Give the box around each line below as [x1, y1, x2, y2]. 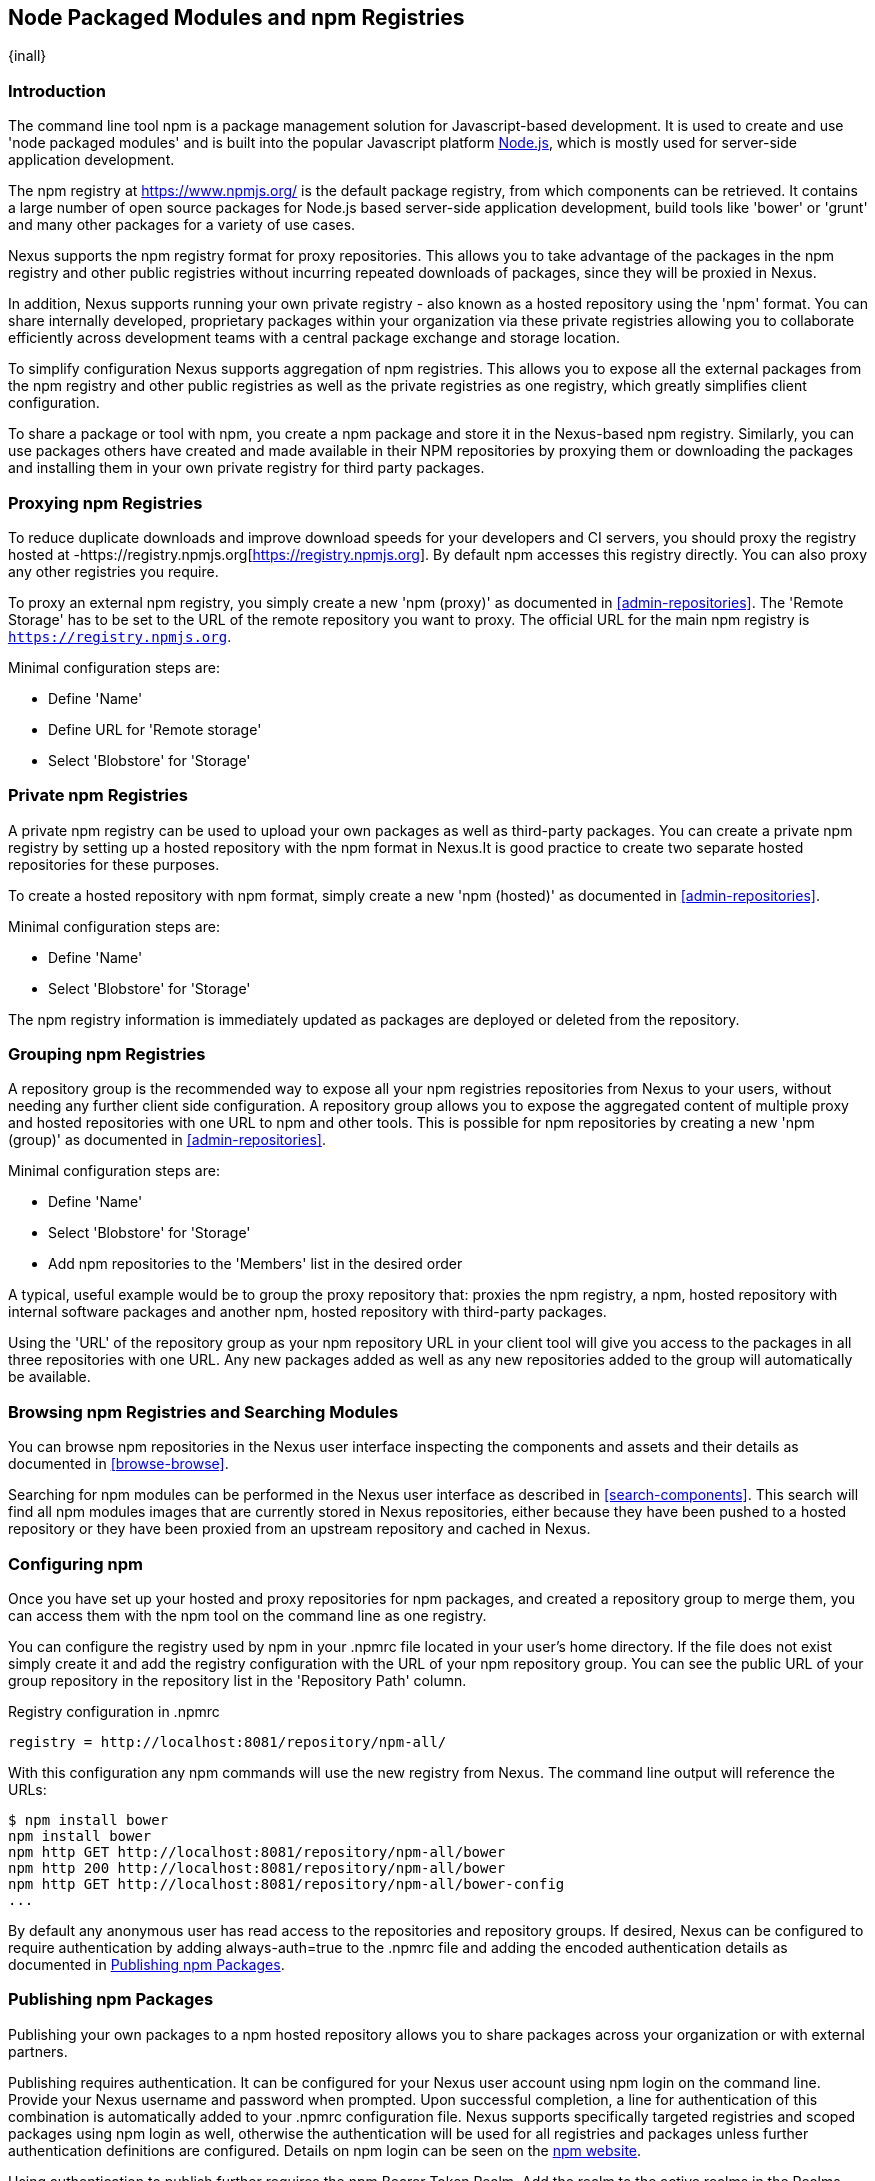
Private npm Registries [8, 785, 188, 806]
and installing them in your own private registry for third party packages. [8, 459, 485, 477]
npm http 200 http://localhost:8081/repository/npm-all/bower [8, 1859, 506, 1876]
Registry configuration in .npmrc [8, 1702, 220, 1720]
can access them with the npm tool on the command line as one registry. [8, 1606, 487, 1624]
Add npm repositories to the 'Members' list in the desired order [48, 1255, 463, 1273]
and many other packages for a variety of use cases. [8, 216, 356, 234]
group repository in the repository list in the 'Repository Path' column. [8, 1671, 467, 1689]
